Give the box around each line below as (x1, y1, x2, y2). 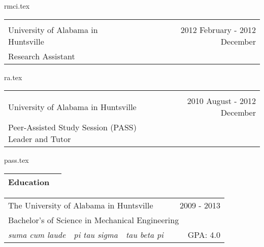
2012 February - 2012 (180, 23, 256, 36)
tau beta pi (126, 228, 164, 240)
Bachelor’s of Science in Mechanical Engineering (8, 214, 179, 226)
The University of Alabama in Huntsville (8, 199, 153, 211)
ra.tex (4, 72, 22, 82)
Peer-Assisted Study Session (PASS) (8, 121, 137, 133)
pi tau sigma (74, 228, 118, 240)
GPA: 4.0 (187, 228, 221, 240)
